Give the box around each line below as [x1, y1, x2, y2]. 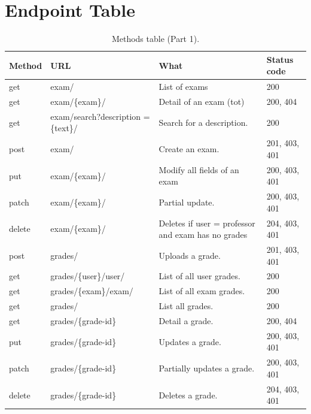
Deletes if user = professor [158, 216, 255, 229]
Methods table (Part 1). [111, 32, 200, 45]
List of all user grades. [158, 270, 240, 282]
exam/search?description [50, 110, 141, 122]
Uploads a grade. [158, 249, 221, 261]
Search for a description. [158, 116, 248, 128]
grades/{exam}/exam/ [50, 285, 133, 297]
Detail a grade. [158, 315, 214, 327]
